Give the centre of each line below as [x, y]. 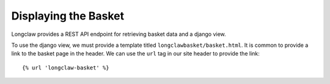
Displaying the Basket [68, 16]
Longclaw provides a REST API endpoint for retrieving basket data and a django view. [119, 34]
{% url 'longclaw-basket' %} [66, 68]
